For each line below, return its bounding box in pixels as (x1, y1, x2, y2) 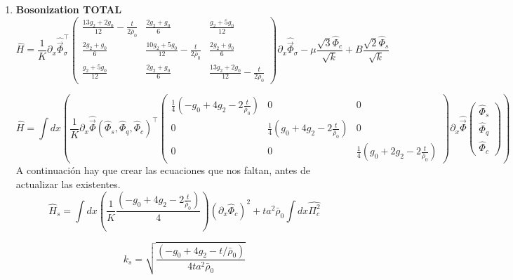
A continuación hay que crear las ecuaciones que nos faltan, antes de (15, 163, 310, 178)
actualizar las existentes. (15, 176, 121, 191)
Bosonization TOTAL (15, 2, 122, 16)
